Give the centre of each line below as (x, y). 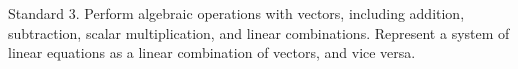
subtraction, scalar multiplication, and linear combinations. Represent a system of (259, 32)
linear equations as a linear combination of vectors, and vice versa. (212, 52)
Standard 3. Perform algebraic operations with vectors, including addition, (236, 13)
